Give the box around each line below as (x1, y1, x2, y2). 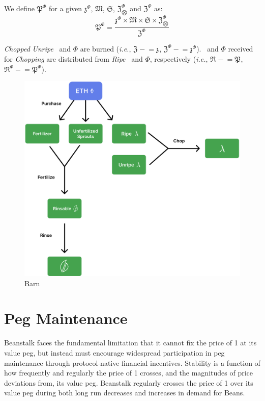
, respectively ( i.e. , (150, 54, 208, 64)
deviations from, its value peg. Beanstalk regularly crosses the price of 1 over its (4, 377, 253, 388)
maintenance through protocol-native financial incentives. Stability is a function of (4, 357, 260, 368)
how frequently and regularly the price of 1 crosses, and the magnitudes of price (4, 367, 253, 378)
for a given (49, 3, 82, 13)
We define (4, 3, 35, 13)
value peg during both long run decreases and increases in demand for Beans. (4, 387, 245, 398)
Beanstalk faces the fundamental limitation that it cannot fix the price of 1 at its (4, 337, 257, 348)
